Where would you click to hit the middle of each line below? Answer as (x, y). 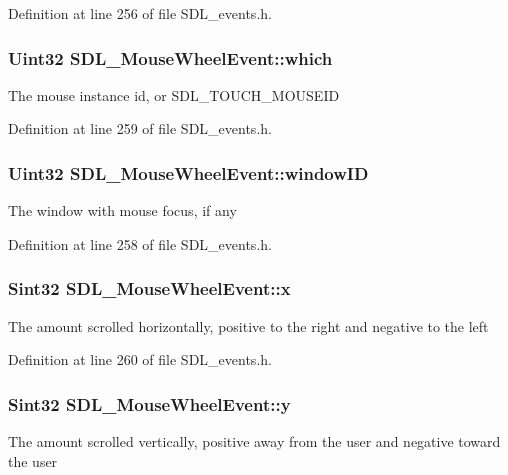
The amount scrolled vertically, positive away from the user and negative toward (254, 441)
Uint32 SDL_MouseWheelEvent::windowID (188, 172)
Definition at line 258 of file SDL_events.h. (140, 243)
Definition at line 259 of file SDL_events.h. (140, 128)
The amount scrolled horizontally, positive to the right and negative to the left (248, 325)
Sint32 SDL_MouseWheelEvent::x (149, 288)
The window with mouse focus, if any (122, 210)
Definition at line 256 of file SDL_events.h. (140, 13)
